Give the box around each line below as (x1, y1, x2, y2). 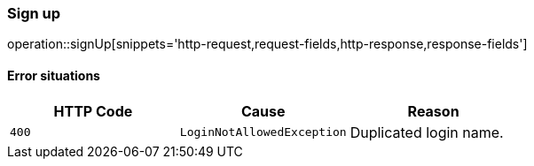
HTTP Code (53, 102, 133, 120)
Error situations (7, 67, 100, 83)
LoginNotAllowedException (179, 125, 347, 140)
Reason (407, 102, 459, 120)
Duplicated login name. (349, 123, 504, 141)
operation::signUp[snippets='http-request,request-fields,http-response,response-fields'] (7, 36, 528, 52)
